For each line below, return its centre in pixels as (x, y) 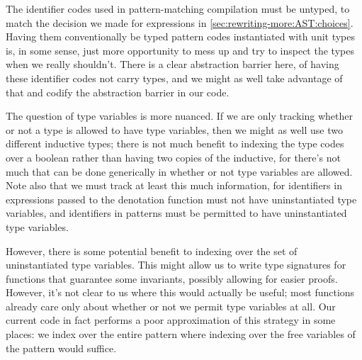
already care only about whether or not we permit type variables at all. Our (171, 306)
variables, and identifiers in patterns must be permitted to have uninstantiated (176, 213)
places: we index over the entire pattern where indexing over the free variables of (181, 334)
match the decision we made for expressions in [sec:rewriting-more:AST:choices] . (180, 22)
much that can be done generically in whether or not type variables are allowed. (179, 171)
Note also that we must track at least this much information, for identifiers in (174, 185)
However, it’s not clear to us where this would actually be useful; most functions (180, 292)
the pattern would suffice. (61, 348)
